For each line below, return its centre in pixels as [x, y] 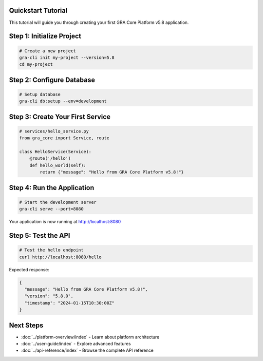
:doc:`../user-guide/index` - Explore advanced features [76, 344]
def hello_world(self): [58, 165]
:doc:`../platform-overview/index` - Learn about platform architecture [90, 337]
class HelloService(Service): [55, 152]
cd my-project [36, 64]
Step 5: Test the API [39, 236]
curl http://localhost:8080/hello [60, 257]
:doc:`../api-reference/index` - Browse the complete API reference [87, 350]
